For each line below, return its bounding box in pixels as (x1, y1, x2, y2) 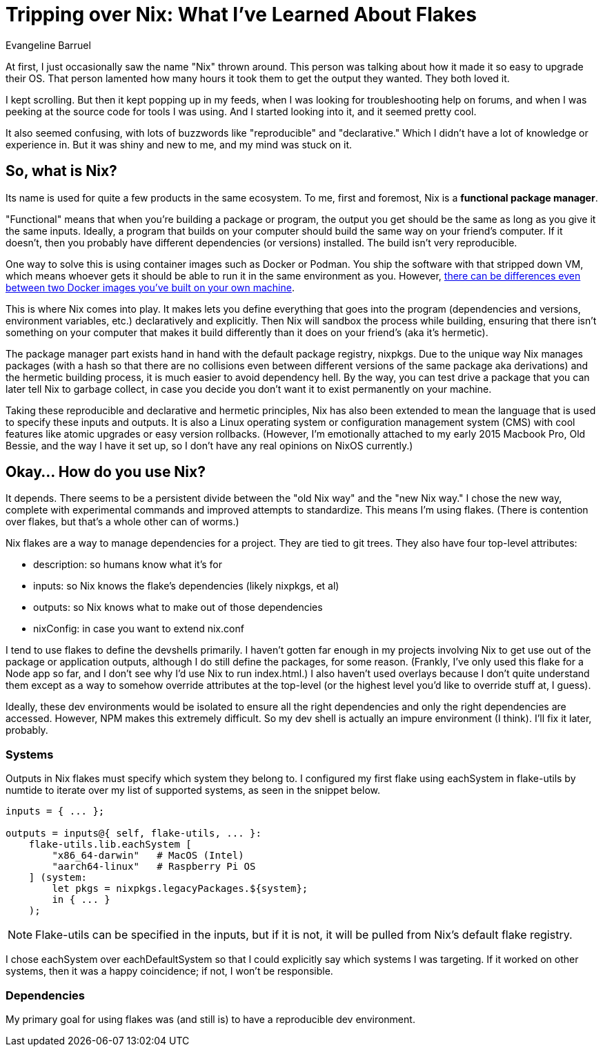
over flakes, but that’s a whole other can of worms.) (6, 516, 239, 528)
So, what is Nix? (6, 162, 117, 180)
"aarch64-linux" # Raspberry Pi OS (52, 861, 256, 873)
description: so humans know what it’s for (33, 558, 223, 571)
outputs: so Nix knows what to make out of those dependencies (33, 601, 323, 614)
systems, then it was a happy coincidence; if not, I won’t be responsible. (6, 965, 333, 977)
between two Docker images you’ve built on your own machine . (6, 281, 295, 293)
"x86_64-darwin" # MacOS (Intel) (52, 850, 244, 861)
